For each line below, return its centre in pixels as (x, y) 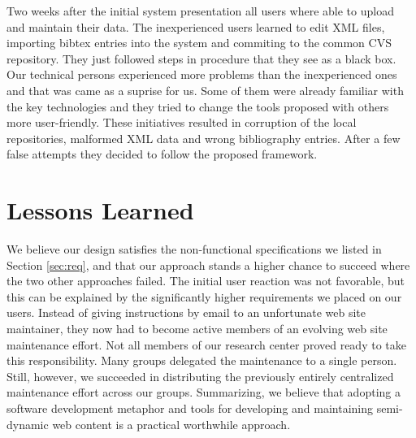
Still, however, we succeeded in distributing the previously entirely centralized (200, 376)
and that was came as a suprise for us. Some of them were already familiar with (205, 90)
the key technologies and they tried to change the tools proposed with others (198, 106)
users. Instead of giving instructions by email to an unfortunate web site (186, 312)
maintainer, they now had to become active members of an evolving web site (197, 329)
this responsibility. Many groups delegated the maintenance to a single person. (202, 360)
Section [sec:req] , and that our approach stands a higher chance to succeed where (208, 265)
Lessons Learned (100, 210)
